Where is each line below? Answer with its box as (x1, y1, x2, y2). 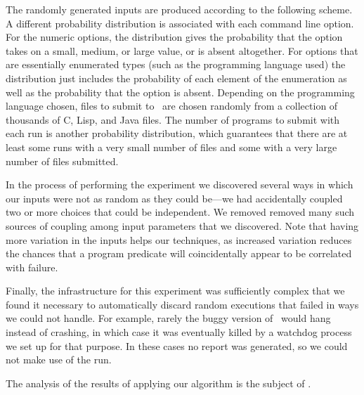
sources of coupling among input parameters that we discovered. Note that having (6, 218, 359, 233)
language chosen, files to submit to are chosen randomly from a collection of (6, 98, 338, 113)
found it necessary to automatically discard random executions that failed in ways (6, 297, 359, 311)
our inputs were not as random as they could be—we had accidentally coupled (6, 190, 343, 205)
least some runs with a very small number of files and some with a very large (6, 139, 337, 154)
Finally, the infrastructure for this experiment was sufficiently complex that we (6, 283, 345, 298)
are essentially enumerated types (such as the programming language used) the (6, 57, 346, 72)
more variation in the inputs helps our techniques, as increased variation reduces (6, 232, 352, 247)
